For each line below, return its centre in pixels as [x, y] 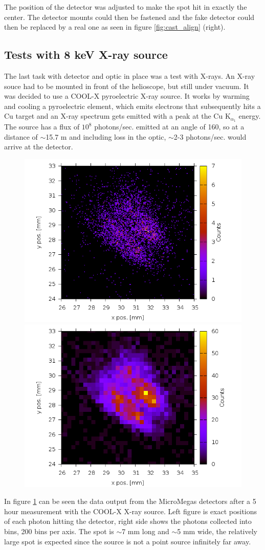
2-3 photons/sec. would [210, 136]
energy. [250, 116]
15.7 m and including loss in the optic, [106, 136]
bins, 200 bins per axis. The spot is [59, 531]
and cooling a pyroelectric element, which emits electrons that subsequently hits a [132, 106]
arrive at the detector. [39, 147]
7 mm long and [146, 531]
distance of [21, 136]
